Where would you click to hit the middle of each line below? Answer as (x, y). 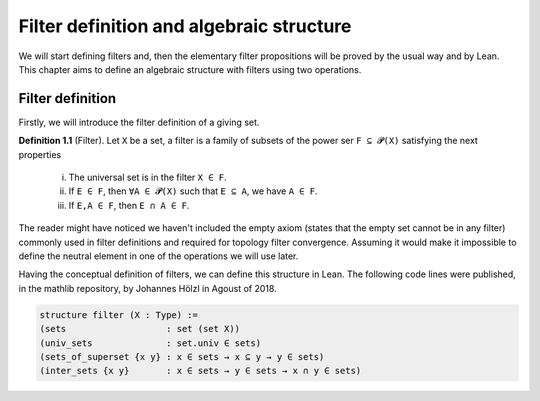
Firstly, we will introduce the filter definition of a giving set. (139, 122)
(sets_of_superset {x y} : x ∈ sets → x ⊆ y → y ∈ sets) (182, 356)
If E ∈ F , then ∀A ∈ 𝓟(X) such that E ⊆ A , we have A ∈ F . (193, 191)
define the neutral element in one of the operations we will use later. (158, 256)
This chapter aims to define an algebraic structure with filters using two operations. (190, 69)
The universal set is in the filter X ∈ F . (147, 177)
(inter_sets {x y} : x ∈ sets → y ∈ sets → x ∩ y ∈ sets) (200, 371)
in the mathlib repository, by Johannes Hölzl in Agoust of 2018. (147, 288)
